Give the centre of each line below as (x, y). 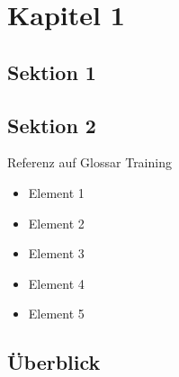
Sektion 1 (52, 72)
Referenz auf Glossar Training (89, 162)
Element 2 (56, 223)
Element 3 (56, 253)
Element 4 (56, 283)
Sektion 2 (52, 125)
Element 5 (56, 314)
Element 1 (56, 192)
